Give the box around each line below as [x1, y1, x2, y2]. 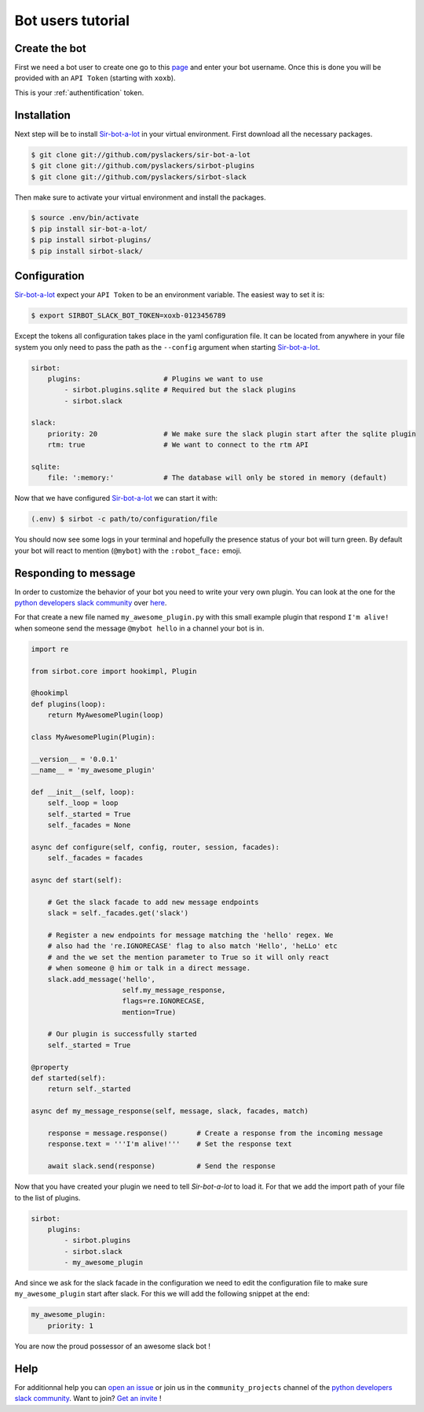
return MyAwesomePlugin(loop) [47, 711, 164, 719]
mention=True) [122, 1007, 177, 1017]
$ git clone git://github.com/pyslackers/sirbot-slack [31, 172, 247, 181]
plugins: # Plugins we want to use [47, 374, 263, 383]
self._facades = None [47, 821, 131, 829]
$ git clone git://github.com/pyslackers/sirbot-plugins [31, 161, 255, 171]
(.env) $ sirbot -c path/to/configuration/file [31, 515, 217, 524]
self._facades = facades [47, 854, 144, 862]
